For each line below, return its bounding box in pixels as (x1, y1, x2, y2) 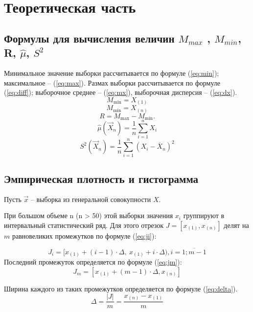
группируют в (183, 210, 225, 221)
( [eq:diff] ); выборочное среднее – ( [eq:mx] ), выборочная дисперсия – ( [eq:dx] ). (4, 87, 237, 97)
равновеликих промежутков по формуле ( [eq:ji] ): (12, 230, 157, 241)
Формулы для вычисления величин (4, 30, 175, 45)
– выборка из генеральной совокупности (30, 194, 151, 204)
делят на (224, 220, 249, 230)
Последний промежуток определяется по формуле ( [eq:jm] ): (4, 257, 182, 267)
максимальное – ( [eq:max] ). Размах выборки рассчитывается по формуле (4, 77, 221, 88)
